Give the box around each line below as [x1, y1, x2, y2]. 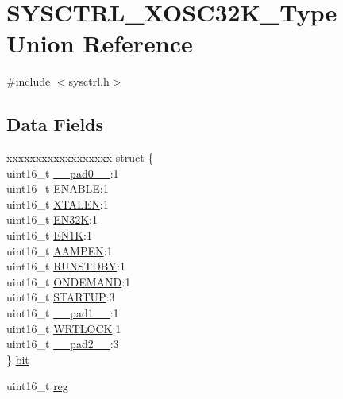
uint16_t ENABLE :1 [6, 180, 109, 197]
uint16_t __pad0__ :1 [6, 164, 119, 181]
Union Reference [6, 27, 193, 59]
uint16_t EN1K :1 [6, 227, 92, 244]
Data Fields [6, 112, 104, 136]
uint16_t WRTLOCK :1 [6, 320, 121, 336]
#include [6, 73, 51, 90]
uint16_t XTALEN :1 [6, 195, 109, 212]
